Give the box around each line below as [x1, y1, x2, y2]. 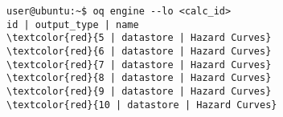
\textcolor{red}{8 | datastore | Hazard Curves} [6, 72, 272, 84]
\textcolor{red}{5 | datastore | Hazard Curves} [6, 32, 272, 44]
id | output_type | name [6, 18, 139, 30]
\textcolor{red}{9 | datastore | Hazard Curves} [6, 85, 272, 97]
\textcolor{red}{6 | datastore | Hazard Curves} [6, 45, 272, 57]
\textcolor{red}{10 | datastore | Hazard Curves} [6, 99, 277, 111]
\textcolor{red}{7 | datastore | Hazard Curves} [6, 58, 272, 71]
